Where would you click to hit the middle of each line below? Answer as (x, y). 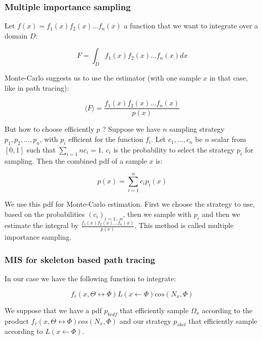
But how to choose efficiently (49, 129)
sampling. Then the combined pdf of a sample (76, 160)
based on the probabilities (45, 214)
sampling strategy (197, 129)
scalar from (229, 139)
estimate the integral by (42, 225)
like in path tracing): (37, 87)
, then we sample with (157, 214)
